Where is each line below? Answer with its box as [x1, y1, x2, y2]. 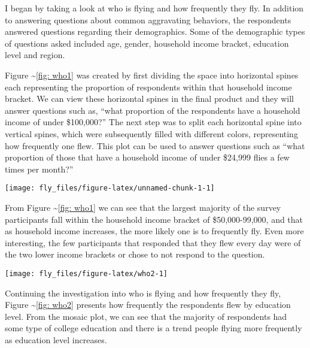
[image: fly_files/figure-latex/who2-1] [5, 269, 168, 278]
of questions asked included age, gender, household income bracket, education [5, 37, 289, 49]
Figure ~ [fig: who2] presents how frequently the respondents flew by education [5, 298, 291, 311]
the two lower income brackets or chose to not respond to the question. [5, 248, 265, 261]
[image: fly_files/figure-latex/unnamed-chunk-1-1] [5, 184, 215, 193]
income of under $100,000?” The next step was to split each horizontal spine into [5, 116, 302, 128]
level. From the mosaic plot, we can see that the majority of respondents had [5, 310, 287, 322]
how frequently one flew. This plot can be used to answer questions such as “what [5, 139, 305, 152]
